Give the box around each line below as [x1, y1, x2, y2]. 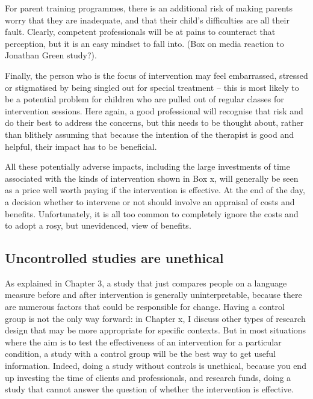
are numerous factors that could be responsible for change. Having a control [5, 300, 285, 313]
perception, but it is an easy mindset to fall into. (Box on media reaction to [5, 37, 284, 49]
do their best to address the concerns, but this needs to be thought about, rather [5, 116, 304, 129]
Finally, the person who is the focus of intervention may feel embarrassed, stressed [5, 69, 308, 81]
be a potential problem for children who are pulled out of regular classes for [5, 93, 284, 105]
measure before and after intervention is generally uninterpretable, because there [5, 288, 302, 301]
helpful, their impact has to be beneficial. [5, 140, 157, 152]
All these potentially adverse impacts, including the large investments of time [5, 160, 290, 173]
